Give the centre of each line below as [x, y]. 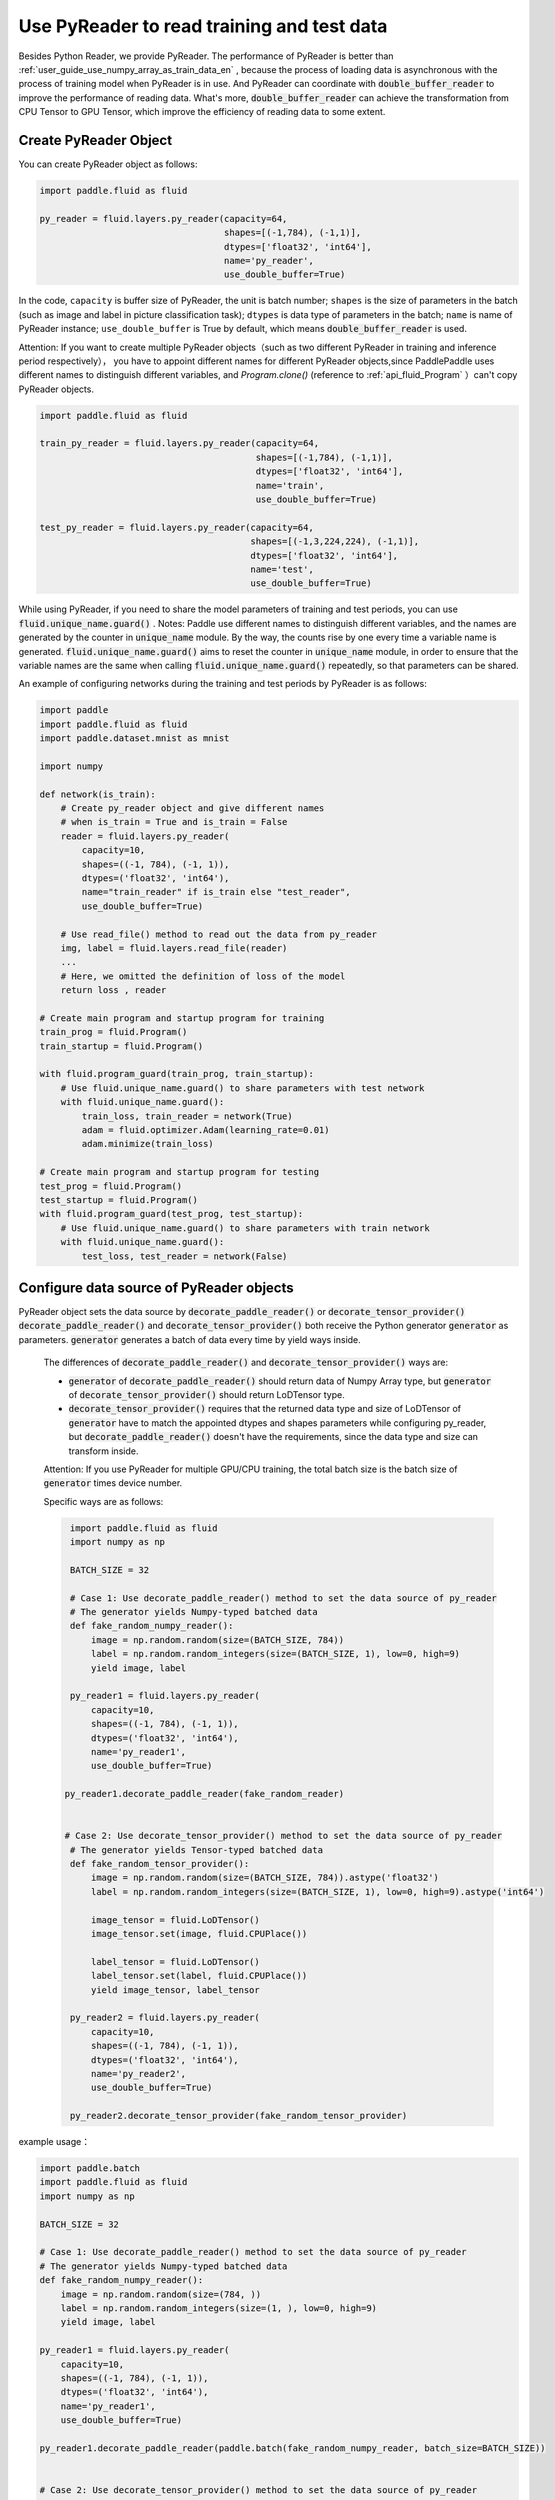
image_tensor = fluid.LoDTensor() [175, 1919]
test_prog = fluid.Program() [111, 1186]
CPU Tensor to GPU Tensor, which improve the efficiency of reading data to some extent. [202, 112]
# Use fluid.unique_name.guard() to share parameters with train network [245, 1228]
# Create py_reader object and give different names [192, 808]
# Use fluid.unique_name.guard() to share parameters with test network [242, 1088]
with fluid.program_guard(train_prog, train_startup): [176, 1074]
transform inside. [103, 1451]
